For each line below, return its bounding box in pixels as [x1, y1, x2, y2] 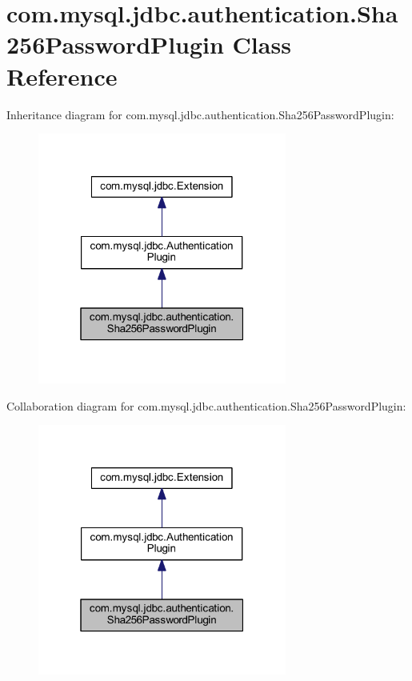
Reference [6, 59, 118, 92]
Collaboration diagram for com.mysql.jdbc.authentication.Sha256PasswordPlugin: [6, 397, 406, 414]
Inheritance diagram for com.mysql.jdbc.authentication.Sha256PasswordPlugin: [6, 106, 394, 122]
